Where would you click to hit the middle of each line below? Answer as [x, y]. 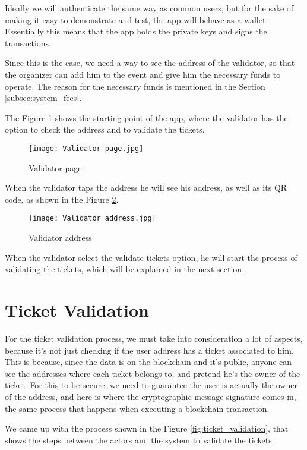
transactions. [28, 43]
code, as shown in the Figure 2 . [62, 199]
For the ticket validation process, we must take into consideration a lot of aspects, [154, 338]
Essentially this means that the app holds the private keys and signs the [136, 31]
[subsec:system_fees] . [43, 98]
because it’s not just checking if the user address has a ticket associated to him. [149, 350]
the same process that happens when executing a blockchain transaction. [137, 408]
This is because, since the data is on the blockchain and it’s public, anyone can [148, 362]
